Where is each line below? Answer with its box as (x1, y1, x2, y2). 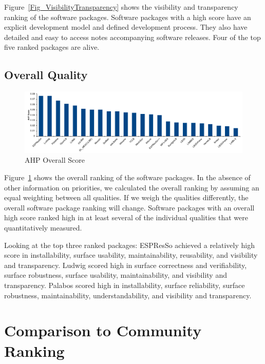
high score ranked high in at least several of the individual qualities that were (4, 212, 248, 223)
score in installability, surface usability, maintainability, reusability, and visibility (4, 250, 258, 260)
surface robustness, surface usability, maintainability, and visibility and (4, 270, 227, 280)
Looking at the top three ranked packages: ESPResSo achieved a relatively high (4, 239, 255, 250)
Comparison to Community (4, 320, 202, 341)
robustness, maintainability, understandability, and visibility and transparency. (4, 290, 252, 300)
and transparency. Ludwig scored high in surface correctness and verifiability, (4, 259, 247, 270)
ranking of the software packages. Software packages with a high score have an (4, 11, 251, 22)
